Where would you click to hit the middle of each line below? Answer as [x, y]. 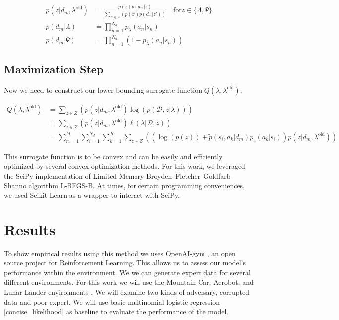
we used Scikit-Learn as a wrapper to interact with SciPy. [92, 195]
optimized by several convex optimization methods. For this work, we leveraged [125, 166]
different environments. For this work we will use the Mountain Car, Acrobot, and [129, 282]
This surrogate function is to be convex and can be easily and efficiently [113, 156]
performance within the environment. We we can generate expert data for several [127, 272]
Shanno [15, 185]
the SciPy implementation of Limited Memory [74, 175]
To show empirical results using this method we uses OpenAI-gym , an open [120, 253]
